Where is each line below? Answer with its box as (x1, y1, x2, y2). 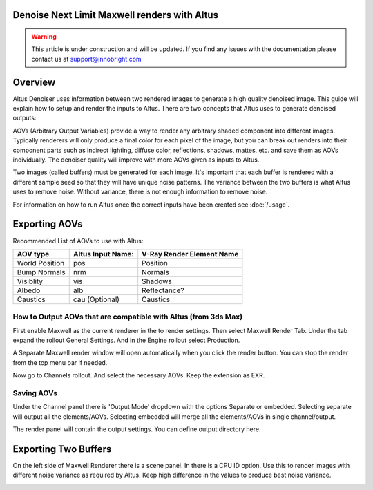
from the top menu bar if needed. (12, 358, 108, 366)
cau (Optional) (73, 294, 120, 304)
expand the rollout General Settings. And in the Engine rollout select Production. (12, 336, 240, 345)
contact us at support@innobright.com (31, 55, 142, 63)
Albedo (17, 285, 41, 295)
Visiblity (17, 276, 44, 286)
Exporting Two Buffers (12, 443, 112, 455)
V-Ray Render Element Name (142, 249, 239, 258)
